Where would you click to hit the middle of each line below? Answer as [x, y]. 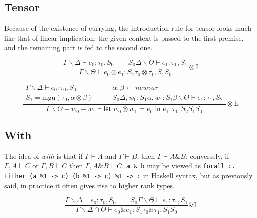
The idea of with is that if [43, 155]
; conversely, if [207, 155]
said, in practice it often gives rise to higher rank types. [89, 185]
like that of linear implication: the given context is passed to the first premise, [124, 37]
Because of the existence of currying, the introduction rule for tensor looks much [128, 28]
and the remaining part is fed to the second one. [78, 47]
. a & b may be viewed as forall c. [179, 166]
